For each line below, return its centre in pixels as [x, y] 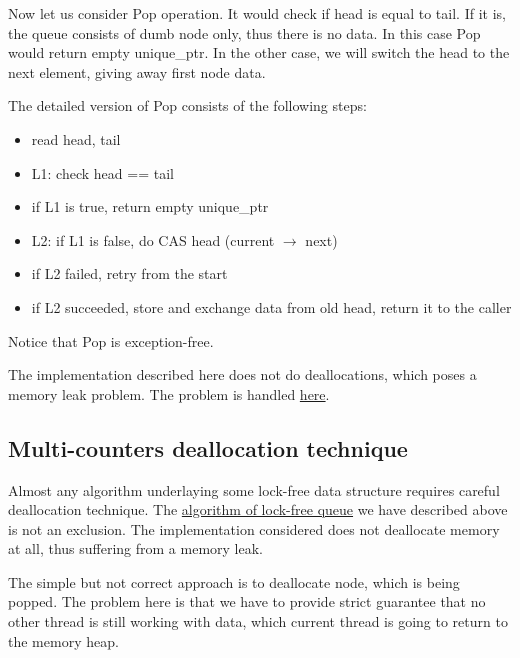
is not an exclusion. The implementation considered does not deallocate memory [254, 528]
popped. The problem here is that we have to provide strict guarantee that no [247, 601]
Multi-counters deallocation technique [208, 447]
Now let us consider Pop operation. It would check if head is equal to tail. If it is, [257, 13]
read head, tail [76, 138]
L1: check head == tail [102, 172]
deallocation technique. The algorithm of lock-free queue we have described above [258, 509]
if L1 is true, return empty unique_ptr [150, 206]
